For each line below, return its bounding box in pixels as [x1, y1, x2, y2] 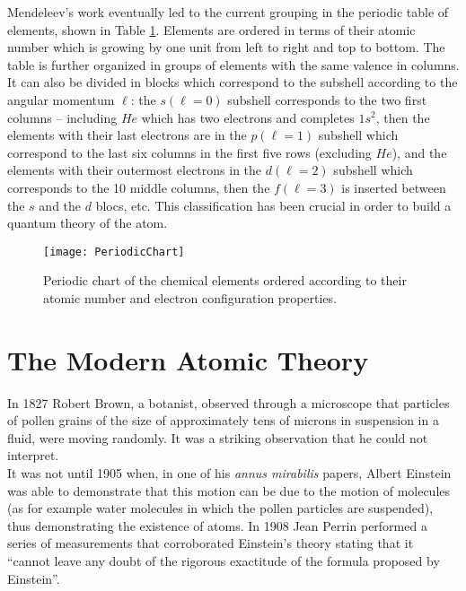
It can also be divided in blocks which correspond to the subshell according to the [7, 73, 458, 91]
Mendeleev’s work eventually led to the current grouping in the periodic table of [7, 3, 449, 21]
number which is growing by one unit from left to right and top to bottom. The [7, 38, 445, 56]
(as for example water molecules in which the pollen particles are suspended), [7, 499, 434, 517]
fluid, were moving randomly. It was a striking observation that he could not [7, 428, 428, 447]
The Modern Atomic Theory [7, 341, 369, 378]
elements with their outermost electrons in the [7, 161, 262, 179]
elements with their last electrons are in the [7, 126, 247, 144]
